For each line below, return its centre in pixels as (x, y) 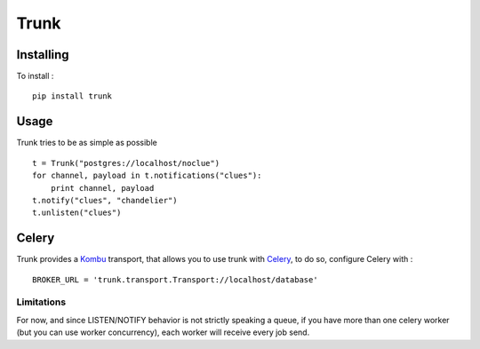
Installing (43, 55)
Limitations (41, 302)
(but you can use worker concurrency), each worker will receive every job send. (163, 332)
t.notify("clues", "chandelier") (105, 200)
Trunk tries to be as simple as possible (87, 143)
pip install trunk (72, 96)
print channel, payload (102, 188)
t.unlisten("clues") (77, 213)
